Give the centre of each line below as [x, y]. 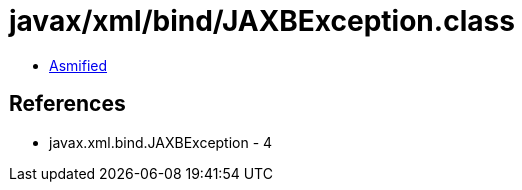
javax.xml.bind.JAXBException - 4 [161, 142]
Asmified [78, 65]
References [67, 104]
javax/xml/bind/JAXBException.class [262, 21]
